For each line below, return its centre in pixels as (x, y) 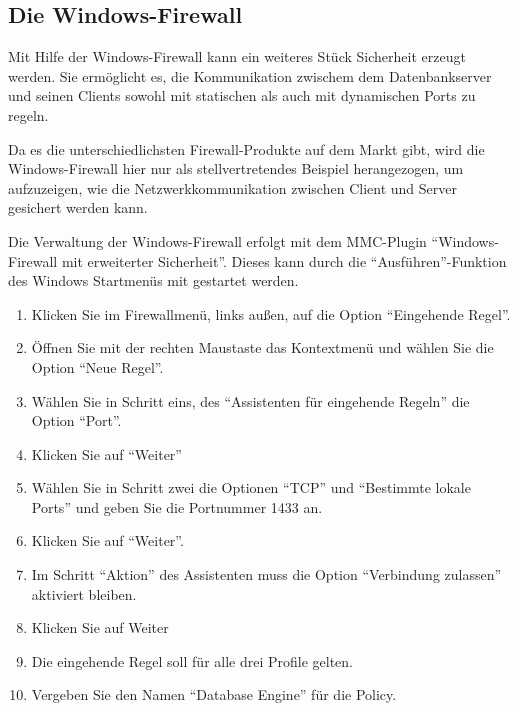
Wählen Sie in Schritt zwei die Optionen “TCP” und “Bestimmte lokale (251, 487)
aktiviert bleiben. (84, 593)
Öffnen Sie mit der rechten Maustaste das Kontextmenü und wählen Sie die (262, 347)
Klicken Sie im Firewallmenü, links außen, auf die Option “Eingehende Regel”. (271, 313)
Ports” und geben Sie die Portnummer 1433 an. (177, 506)
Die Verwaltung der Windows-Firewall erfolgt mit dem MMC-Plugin (217, 240)
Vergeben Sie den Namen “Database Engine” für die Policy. (214, 694)
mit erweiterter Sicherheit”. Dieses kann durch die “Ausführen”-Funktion (284, 260)
